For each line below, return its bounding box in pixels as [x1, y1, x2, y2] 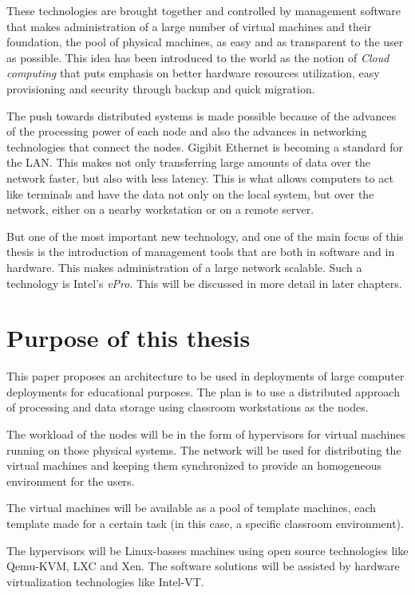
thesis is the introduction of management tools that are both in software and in [6, 243, 395, 260]
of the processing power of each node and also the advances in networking [6, 123, 367, 140]
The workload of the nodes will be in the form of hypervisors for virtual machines [6, 426, 405, 442]
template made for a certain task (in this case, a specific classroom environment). [6, 514, 404, 531]
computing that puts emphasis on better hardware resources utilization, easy [6, 65, 380, 81]
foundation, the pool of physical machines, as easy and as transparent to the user [6, 33, 404, 50]
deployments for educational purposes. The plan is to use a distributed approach [6, 383, 400, 400]
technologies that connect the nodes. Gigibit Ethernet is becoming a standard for [6, 138, 403, 155]
